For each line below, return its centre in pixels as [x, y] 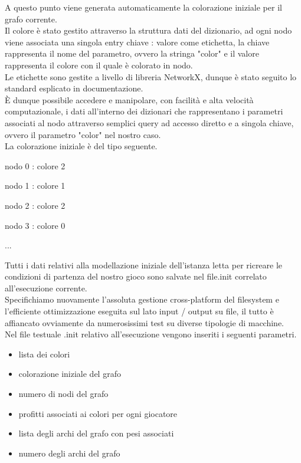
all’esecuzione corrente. [46, 288]
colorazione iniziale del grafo [70, 374]
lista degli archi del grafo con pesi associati [96, 433]
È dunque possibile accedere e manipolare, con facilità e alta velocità [129, 99]
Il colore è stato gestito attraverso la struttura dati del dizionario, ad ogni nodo [148, 30]
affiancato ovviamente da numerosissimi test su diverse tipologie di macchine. [144, 322]
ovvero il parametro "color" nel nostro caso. [83, 134]
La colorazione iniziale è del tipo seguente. [81, 146]
